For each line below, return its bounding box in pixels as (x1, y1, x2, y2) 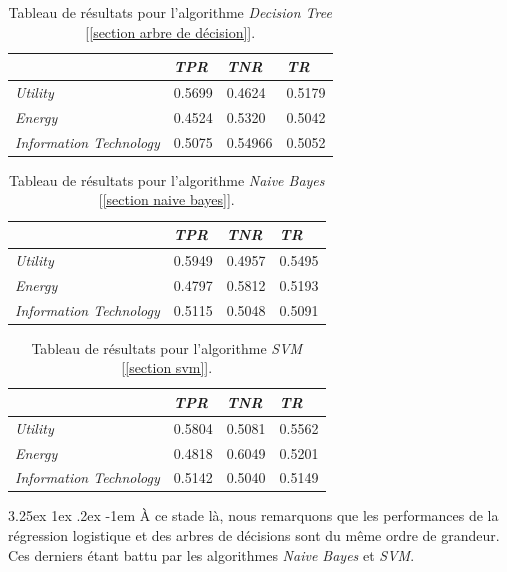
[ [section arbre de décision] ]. (85, 21, 256, 42)
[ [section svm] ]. (121, 357, 213, 378)
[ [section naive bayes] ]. (98, 189, 235, 210)
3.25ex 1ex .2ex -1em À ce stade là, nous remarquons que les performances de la (8, 505, 499, 526)
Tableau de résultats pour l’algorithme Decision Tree (8, 2, 332, 22)
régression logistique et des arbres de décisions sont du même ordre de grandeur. (8, 525, 500, 546)
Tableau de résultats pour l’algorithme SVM (31, 337, 303, 358)
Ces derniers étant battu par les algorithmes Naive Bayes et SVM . (8, 544, 415, 565)
